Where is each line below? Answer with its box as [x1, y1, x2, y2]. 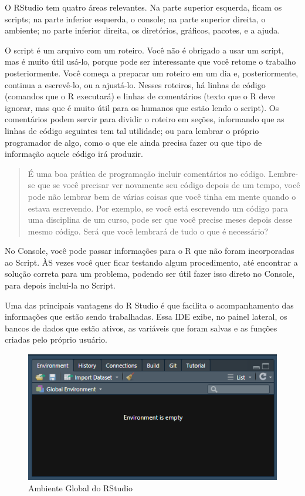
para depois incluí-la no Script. [5, 279, 116, 291]
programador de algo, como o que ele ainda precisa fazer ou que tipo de [5, 136, 262, 148]
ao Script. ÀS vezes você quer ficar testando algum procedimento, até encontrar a [5, 256, 298, 268]
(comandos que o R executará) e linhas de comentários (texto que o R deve [5, 90, 275, 102]
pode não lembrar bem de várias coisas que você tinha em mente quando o [28, 190, 296, 202]
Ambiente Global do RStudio [28, 482, 133, 494]
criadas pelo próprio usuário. [5, 333, 107, 346]
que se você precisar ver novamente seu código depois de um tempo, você [38, 179, 300, 191]
